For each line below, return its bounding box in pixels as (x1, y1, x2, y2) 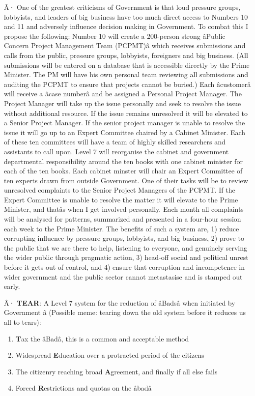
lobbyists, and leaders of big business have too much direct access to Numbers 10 (4, 11, 248, 22)
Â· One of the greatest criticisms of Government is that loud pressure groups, (4, 2, 241, 12)
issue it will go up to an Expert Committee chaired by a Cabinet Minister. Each (4, 127, 246, 137)
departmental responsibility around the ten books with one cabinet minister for (4, 156, 243, 166)
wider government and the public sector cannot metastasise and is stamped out (4, 271, 243, 282)
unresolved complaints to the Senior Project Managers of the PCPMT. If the (4, 185, 235, 195)
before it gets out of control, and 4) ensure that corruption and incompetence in (4, 262, 245, 272)
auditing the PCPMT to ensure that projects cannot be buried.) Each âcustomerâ (4, 79, 251, 89)
